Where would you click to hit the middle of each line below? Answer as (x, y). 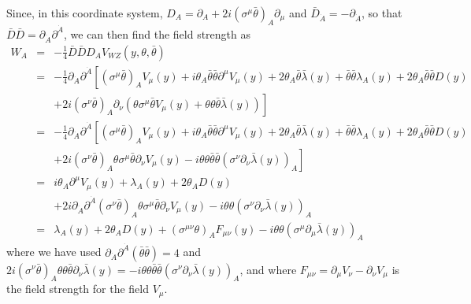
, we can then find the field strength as (158, 33)
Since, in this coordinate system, (85, 13)
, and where (268, 269)
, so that (382, 13)
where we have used (54, 252)
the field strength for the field (78, 289)
